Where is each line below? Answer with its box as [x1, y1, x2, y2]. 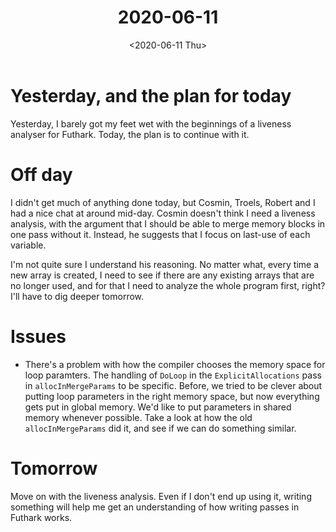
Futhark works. [10, 511, 73, 523]
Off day [10, 163, 73, 186]
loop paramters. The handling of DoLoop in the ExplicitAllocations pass [24, 369, 322, 381]
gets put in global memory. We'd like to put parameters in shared [24, 401, 292, 413]
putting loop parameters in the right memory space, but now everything [24, 390, 320, 402]
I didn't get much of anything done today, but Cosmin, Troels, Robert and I [10, 196, 316, 208]
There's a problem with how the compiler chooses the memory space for [24, 358, 326, 370]
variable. [10, 239, 47, 251]
